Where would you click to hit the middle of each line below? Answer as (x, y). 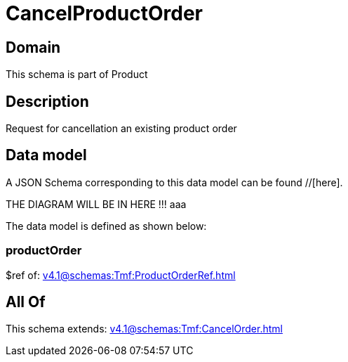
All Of (26, 302)
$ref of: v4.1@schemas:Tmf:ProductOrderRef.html (121, 275)
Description (47, 101)
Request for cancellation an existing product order (121, 129)
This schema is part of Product (77, 75)
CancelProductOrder (105, 13)
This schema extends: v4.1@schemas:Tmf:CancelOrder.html (144, 329)
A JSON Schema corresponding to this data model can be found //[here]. (174, 182)
